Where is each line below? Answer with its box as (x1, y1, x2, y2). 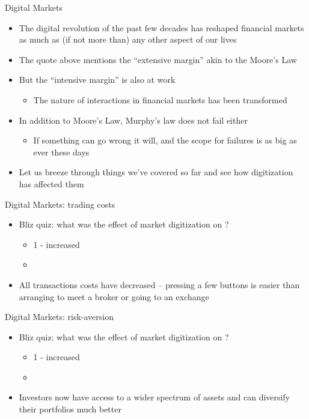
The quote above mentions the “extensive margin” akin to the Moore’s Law (19, 53, 297, 65)
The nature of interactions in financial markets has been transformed (33, 93, 287, 106)
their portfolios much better (19, 403, 121, 415)
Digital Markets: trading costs (5, 197, 115, 210)
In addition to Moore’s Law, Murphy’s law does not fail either (19, 113, 248, 126)
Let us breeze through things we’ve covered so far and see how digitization (19, 166, 293, 178)
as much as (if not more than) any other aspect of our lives (19, 33, 237, 46)
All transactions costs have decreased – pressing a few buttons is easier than (19, 278, 300, 291)
